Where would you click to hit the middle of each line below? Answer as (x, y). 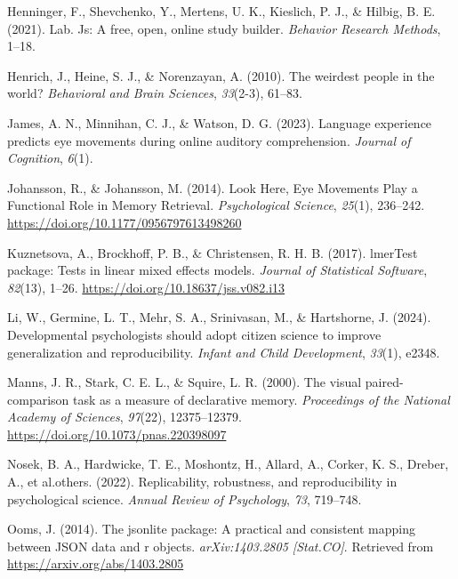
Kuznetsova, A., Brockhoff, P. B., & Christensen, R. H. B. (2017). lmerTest (213, 252)
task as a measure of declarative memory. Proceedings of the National (261, 399)
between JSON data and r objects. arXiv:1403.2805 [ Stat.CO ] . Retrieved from (221, 546)
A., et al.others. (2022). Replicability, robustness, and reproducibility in (202, 482)
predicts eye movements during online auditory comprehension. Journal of (209, 140)
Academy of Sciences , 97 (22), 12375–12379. (125, 417)
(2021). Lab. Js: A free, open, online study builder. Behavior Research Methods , (224, 28)
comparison (38, 399)
